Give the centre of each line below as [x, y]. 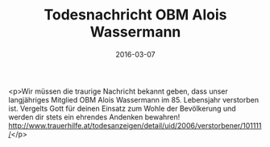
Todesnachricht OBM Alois [135, 15]
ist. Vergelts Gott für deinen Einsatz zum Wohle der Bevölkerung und [122, 108]
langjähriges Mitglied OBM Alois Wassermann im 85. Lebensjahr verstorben [134, 99]
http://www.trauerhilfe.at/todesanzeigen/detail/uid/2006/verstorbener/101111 [135, 125]
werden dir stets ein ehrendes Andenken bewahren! [94, 117]
